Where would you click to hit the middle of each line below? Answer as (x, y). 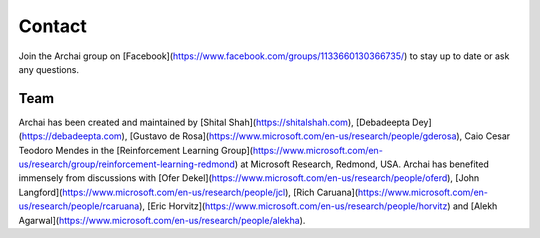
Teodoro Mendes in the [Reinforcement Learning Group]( (136, 150)
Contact (52, 26)
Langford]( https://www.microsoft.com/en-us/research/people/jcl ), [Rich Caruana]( (188, 192)
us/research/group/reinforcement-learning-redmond (126, 164)
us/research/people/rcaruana (79, 206)
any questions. (49, 69)
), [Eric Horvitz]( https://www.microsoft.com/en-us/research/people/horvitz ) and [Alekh (318, 206)
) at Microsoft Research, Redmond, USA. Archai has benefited (361, 164)
